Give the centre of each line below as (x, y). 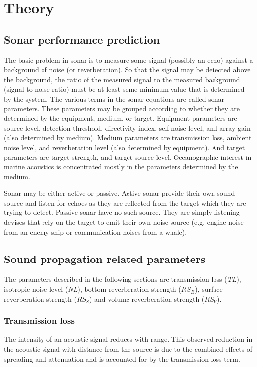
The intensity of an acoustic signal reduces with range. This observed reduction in (128, 339)
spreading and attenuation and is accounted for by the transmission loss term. (122, 358)
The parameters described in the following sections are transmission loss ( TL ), (123, 279)
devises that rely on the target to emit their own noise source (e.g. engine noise (124, 222)
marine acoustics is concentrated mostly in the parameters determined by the (121, 167)
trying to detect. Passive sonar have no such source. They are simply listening (122, 212)
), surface (209, 289)
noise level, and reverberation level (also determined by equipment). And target (125, 147)
